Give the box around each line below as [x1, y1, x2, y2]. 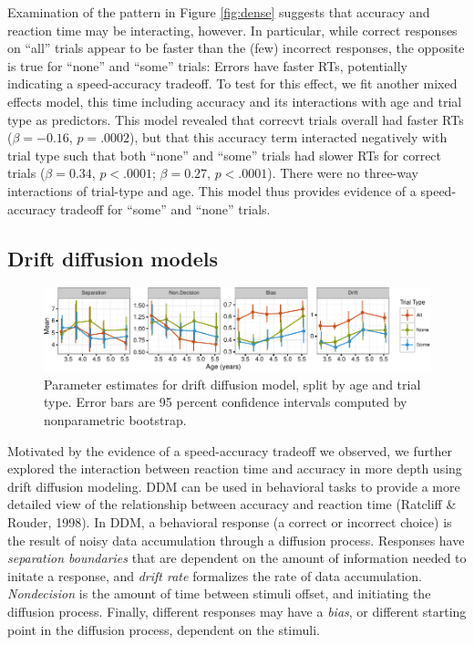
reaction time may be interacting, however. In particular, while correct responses [7, 20, 458, 39]
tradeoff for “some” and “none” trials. [59, 199, 271, 218]
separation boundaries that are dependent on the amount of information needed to [7, 548, 467, 567]
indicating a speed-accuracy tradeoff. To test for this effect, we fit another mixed [7, 74, 458, 93]
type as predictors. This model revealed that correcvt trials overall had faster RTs [7, 109, 464, 129]
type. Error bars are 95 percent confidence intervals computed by [44, 392, 407, 411]
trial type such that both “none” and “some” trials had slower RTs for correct [7, 145, 442, 164]
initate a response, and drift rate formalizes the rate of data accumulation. [7, 566, 422, 585]
